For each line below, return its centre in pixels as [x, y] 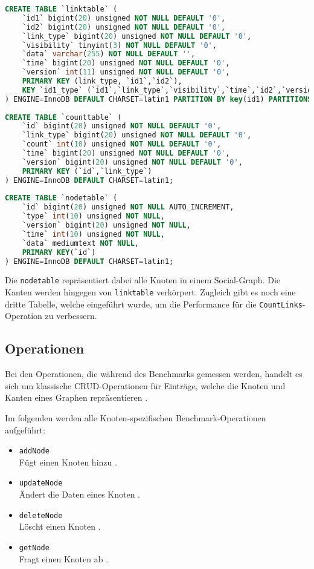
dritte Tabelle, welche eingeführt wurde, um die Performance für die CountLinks [154, 304]
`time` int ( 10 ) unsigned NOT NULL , [93, 234]
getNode [34, 548]
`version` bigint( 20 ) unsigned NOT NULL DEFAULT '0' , [132, 162]
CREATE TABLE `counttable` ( [63, 117]
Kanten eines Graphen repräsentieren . [76, 397]
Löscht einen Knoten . [60, 526]
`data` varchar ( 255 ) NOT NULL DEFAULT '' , [109, 54]
